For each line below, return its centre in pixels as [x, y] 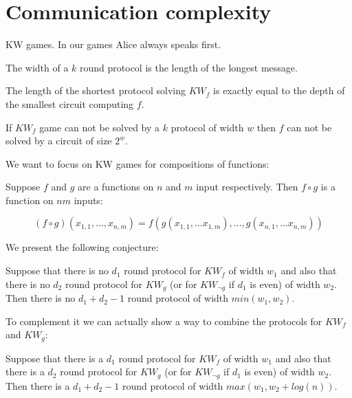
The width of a [37, 67]
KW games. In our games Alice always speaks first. [113, 44]
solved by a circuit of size [59, 141]
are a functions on [116, 187]
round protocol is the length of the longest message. [189, 67]
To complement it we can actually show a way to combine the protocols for [164, 321]
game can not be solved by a [100, 127]
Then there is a [38, 385]
